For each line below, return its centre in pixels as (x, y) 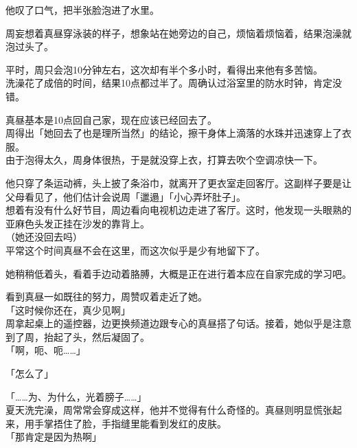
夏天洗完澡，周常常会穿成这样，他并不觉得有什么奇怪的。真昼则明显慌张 (169, 410)
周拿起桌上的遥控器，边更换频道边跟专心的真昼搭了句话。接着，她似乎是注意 (178, 323)
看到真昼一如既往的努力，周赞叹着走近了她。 (106, 296)
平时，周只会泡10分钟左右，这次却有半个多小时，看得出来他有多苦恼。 (164, 69)
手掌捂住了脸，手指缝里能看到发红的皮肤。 (130, 423)
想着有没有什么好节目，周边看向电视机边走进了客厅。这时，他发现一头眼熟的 (178, 210)
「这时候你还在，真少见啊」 (68, 310)
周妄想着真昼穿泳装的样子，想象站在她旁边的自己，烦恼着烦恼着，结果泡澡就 (178, 33)
